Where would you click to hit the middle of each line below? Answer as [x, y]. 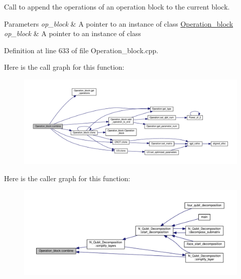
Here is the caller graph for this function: [67, 178]
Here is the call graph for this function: [64, 67]
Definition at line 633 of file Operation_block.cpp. [81, 50]
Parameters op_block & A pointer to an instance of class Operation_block [119, 23]
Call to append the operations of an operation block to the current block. [117, 7]
